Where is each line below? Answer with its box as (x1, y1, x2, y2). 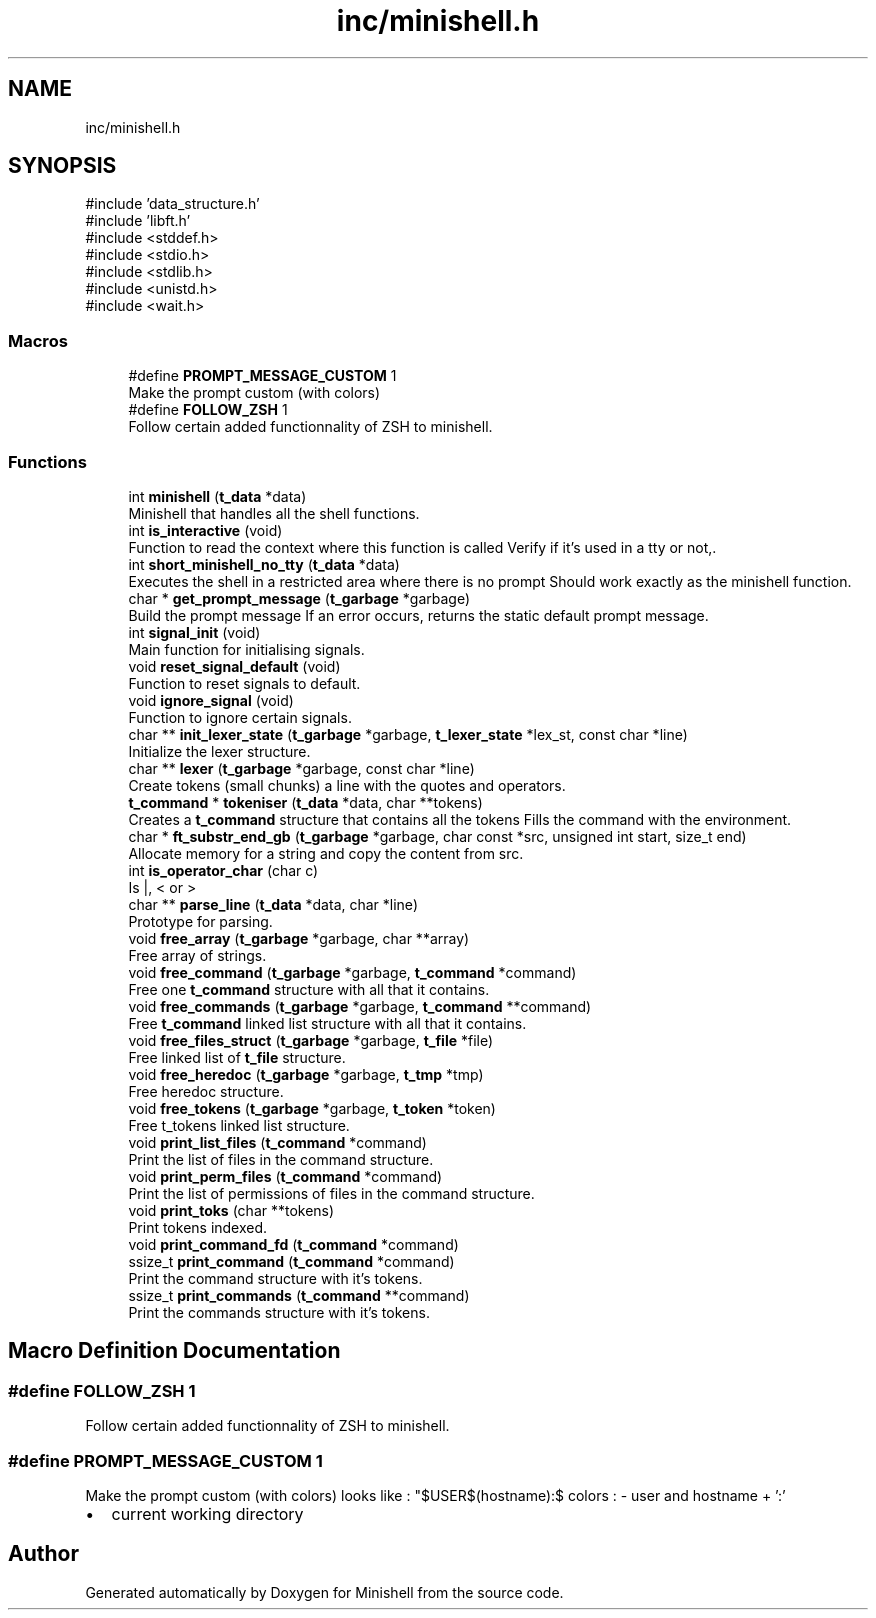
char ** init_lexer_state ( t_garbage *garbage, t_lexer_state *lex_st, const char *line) (128, 725, 688, 743)
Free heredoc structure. (128, 1082, 284, 1100)
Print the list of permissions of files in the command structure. (128, 1184, 535, 1202)
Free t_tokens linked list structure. (128, 1116, 350, 1134)
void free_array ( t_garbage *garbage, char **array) (128, 929, 470, 947)
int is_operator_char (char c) (128, 861, 319, 879)
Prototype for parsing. (128, 912, 273, 930)
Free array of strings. (128, 946, 267, 964)
